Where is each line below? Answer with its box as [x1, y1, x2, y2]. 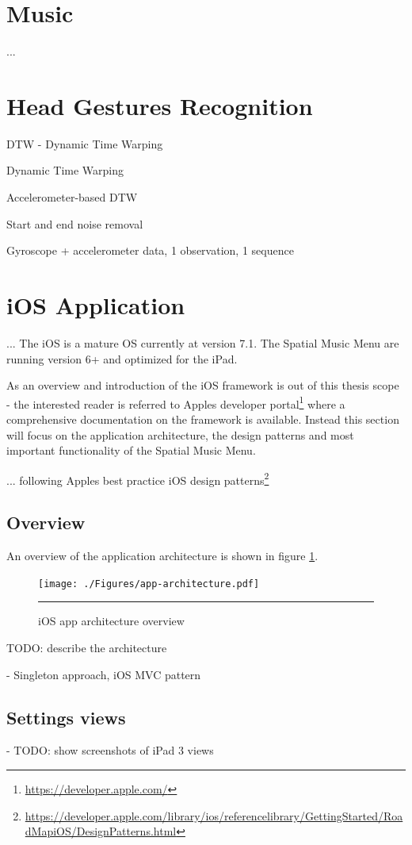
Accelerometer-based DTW [6, 189, 138, 205]
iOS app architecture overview [38, 613, 185, 629]
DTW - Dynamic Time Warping [6, 135, 163, 152]
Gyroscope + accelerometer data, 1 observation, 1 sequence [6, 242, 294, 259]
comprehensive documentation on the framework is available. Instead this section [6, 410, 399, 427]
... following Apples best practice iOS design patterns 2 [6, 469, 269, 488]
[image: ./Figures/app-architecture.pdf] [38, 578, 260, 590]
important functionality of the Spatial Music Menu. [6, 442, 256, 459]
